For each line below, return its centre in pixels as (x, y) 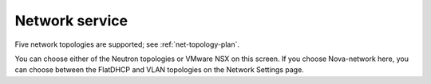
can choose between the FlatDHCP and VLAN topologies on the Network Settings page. (160, 70)
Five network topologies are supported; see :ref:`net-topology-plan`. (127, 44)
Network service (71, 21)
